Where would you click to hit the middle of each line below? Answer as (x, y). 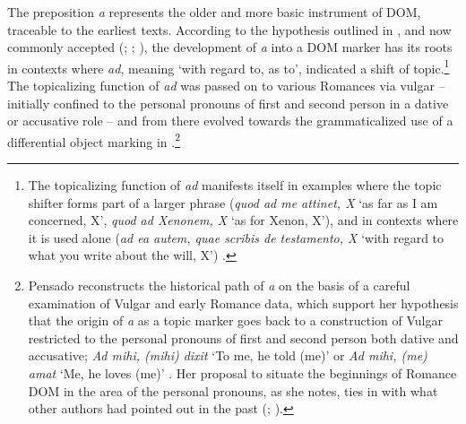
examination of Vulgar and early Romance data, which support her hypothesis (243, 303)
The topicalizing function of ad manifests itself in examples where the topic (235, 185)
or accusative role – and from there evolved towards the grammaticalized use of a (230, 121)
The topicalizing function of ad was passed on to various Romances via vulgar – (226, 86)
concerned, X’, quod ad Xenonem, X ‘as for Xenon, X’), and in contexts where (243, 220)
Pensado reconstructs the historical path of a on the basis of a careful (219, 286)
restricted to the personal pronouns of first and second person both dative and (243, 337)
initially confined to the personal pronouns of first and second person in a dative (228, 103)
